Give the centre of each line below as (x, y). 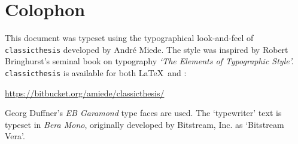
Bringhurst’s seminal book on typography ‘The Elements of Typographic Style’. (149, 61)
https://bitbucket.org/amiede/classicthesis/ (85, 93)
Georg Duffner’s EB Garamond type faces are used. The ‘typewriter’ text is (143, 113)
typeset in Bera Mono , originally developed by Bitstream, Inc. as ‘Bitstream (145, 124)
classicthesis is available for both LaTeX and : (96, 72)
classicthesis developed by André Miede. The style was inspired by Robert (147, 49)
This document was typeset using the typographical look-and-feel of (129, 38)
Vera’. (15, 136)
